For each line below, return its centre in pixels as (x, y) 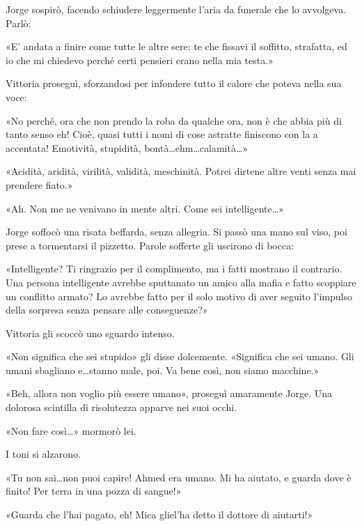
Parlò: (18, 23)
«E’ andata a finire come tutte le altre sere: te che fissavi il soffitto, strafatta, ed (176, 46)
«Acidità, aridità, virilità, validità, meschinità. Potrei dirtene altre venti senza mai (181, 171)
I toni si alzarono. (43, 454)
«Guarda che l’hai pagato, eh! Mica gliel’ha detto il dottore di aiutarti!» (159, 515)
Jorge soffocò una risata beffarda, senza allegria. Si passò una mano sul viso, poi (176, 232)
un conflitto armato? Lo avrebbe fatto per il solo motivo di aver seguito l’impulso (179, 296)
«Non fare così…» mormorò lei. (71, 430)
